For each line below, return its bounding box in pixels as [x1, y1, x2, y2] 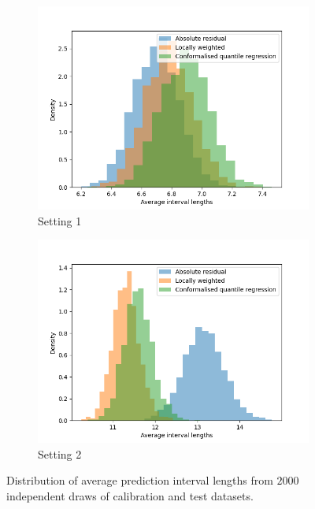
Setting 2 [38, 445, 82, 462]
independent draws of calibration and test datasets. [6, 487, 254, 503]
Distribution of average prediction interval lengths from [6, 472, 273, 489]
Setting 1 [38, 212, 82, 228]
